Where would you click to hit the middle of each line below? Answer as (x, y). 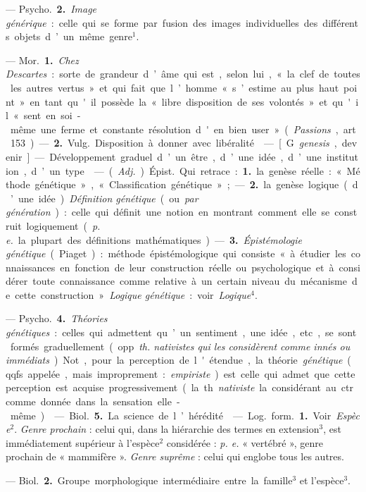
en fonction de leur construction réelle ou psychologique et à (197, 267)
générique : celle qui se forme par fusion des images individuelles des (162, 22)
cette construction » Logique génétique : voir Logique (133, 294)
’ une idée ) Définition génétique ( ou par (104, 198)
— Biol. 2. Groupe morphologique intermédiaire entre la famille (149, 480)
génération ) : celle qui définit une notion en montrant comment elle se (168, 212)
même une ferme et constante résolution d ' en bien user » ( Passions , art (183, 129)
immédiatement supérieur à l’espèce (83, 442)
